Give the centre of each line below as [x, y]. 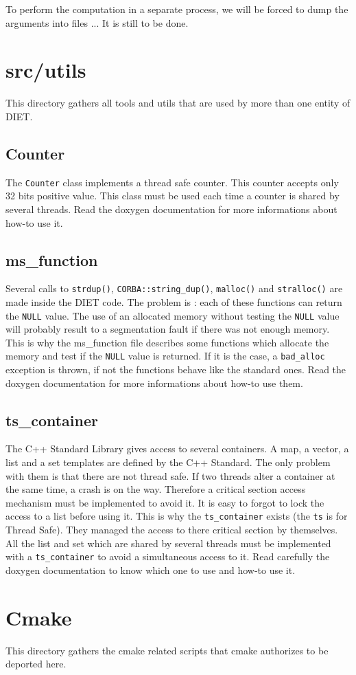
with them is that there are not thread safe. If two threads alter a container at [170, 475]
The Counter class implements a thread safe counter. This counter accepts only [172, 182]
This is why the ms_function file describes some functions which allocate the [167, 342]
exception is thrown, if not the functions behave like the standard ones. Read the [176, 369]
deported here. [36, 664]
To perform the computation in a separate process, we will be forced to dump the [177, 9]
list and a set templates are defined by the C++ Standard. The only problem [168, 462]
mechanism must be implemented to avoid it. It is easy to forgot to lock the [165, 502]
